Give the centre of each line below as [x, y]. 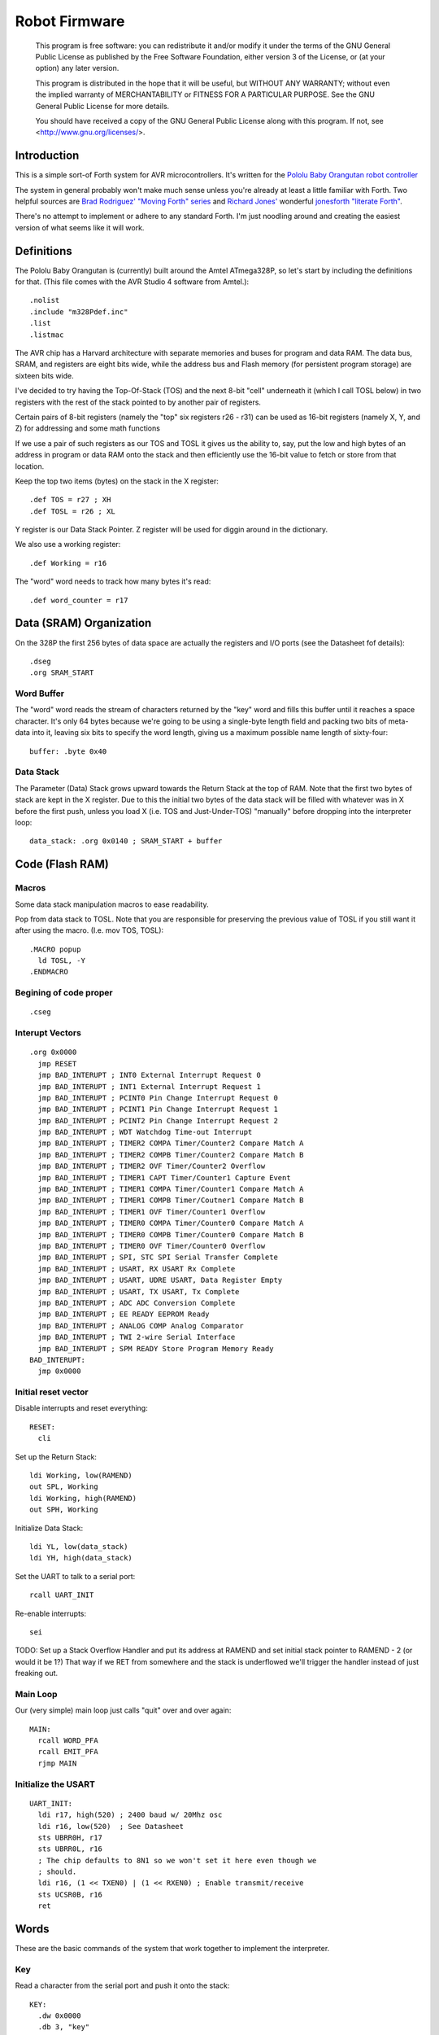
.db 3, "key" [64, 2027]
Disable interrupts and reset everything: [81, 1408]
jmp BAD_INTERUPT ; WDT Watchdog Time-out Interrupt [145, 1132]
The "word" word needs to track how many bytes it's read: [113, 581]
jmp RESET [57, 1063]
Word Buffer [40, 694]
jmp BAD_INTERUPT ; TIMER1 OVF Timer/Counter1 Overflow [152, 1212]
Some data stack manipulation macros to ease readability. [112, 904]
